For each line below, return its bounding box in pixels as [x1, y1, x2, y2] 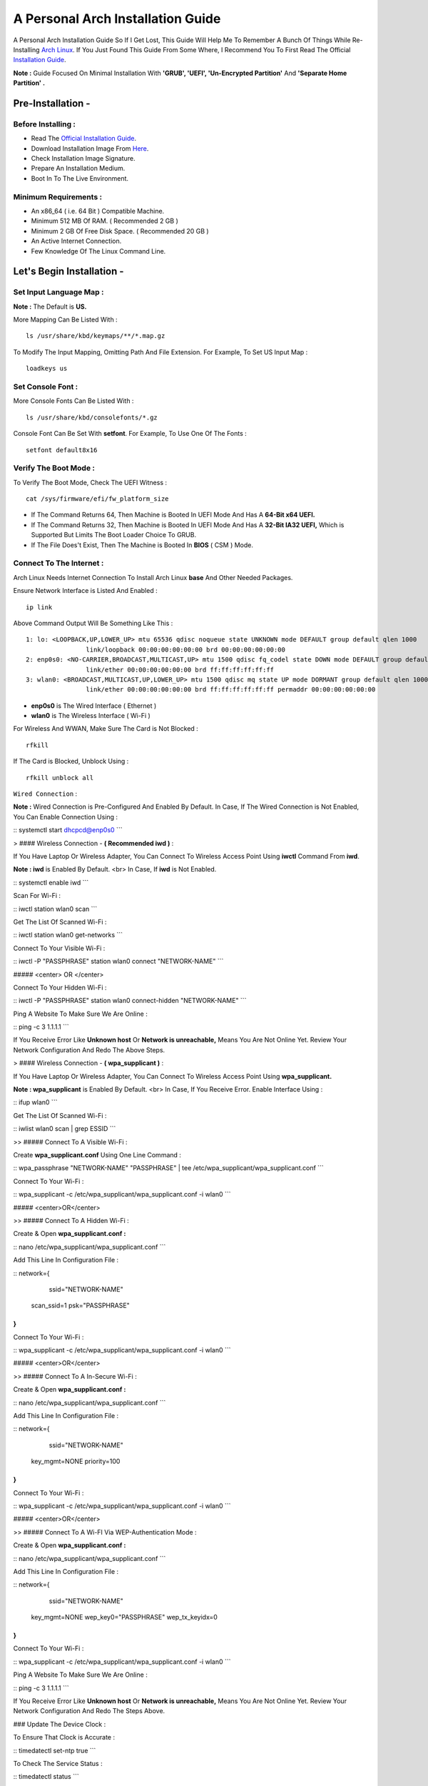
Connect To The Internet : [13, 558, 104, 568]
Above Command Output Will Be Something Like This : [13, 619, 173, 627]
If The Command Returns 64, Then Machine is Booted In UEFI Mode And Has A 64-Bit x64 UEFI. [31, 511, 315, 519]
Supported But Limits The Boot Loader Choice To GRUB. [31, 531, 196, 539]
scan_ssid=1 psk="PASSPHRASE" [31, 1301, 130, 1310]
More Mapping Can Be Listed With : [13, 315, 118, 324]
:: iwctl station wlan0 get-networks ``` [13, 931, 123, 939]
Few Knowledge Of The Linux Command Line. [31, 246, 166, 255]
